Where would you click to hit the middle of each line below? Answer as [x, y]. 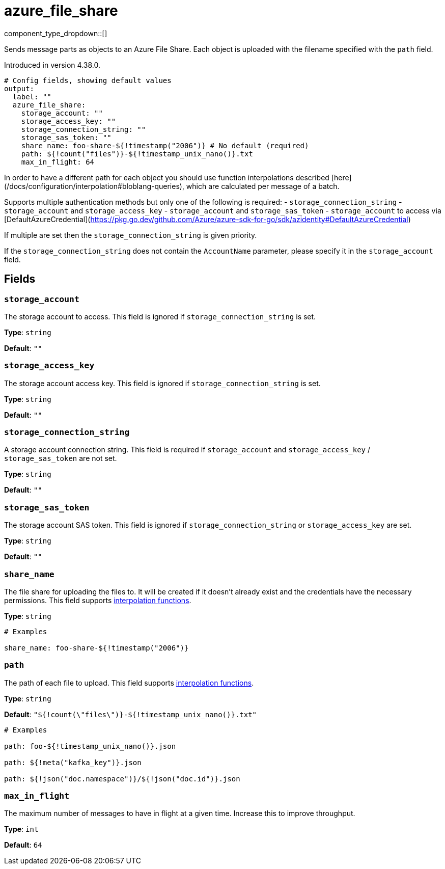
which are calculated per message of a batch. [263, 186]
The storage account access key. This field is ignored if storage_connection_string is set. [162, 383]
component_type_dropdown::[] [56, 33]
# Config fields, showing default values [88, 80]
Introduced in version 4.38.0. [52, 65]
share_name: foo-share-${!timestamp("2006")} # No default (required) [165, 145]
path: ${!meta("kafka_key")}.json [73, 762]
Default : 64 [23, 845]
